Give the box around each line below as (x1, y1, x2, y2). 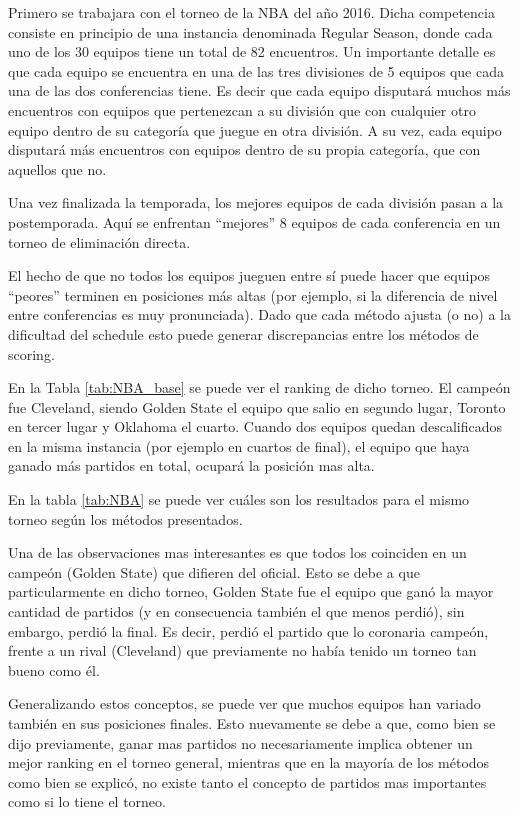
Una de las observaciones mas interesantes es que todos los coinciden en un (8, 542, 467, 563)
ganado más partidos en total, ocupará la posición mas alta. (8, 455, 375, 476)
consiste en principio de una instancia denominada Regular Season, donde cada (8, 21, 493, 42)
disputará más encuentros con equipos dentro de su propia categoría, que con (8, 139, 481, 160)
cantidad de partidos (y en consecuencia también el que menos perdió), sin (8, 601, 465, 622)
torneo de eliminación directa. (8, 231, 191, 252)
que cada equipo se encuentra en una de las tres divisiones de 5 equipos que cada (8, 60, 504, 81)
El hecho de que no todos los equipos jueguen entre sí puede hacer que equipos (8, 265, 491, 286)
